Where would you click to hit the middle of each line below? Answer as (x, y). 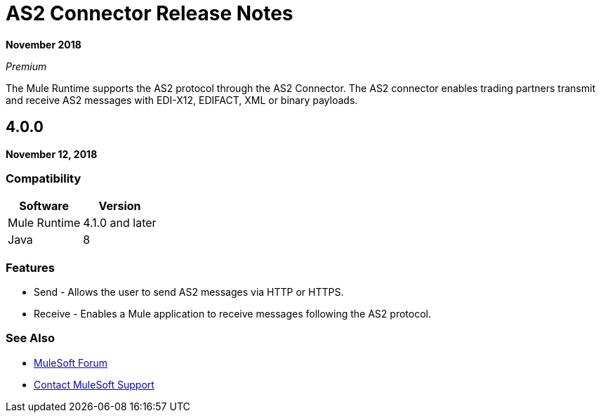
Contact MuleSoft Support (94, 384)
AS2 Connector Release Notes (150, 13)
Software (44, 206)
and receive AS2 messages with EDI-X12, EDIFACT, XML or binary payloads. (182, 100)
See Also (30, 338)
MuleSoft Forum (71, 363)
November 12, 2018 (52, 154)
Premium (26, 66)
